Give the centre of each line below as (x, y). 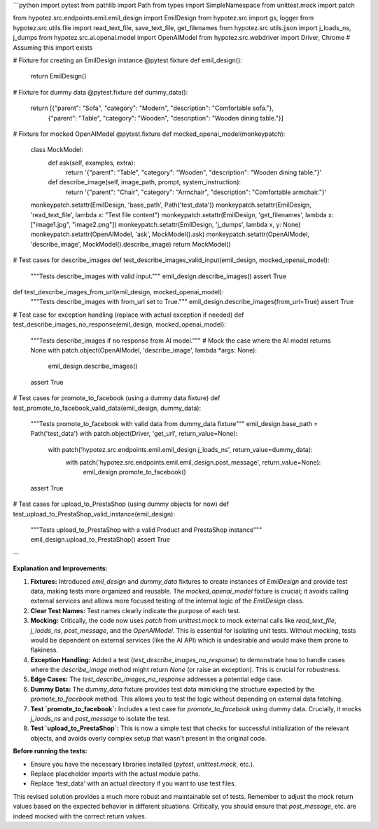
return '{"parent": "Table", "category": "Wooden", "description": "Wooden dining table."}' (194, 172)
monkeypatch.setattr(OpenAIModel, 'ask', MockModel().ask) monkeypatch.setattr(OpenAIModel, (170, 234)
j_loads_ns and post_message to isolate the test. (100, 719)
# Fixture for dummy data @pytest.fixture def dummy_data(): (100, 92)
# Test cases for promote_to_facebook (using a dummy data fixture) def (117, 398)
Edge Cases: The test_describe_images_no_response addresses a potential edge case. (156, 679)
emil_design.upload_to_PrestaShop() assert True (100, 540)
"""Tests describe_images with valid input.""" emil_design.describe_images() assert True (159, 276)
